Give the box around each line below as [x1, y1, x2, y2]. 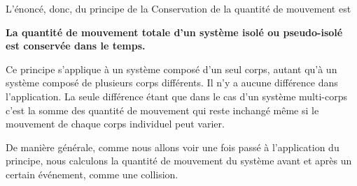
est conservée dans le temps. [6, 38, 146, 53]
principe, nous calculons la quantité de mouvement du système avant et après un [6, 153, 352, 168]
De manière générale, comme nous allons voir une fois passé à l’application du [6, 139, 339, 154]
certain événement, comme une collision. [6, 166, 178, 181]
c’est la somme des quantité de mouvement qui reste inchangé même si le [6, 102, 319, 117]
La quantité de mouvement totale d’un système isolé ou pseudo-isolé [6, 24, 343, 39]
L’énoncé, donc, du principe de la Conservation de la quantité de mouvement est [6, 1, 351, 15]
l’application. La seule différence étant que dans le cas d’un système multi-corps [6, 88, 347, 103]
